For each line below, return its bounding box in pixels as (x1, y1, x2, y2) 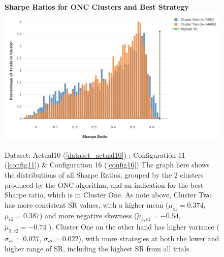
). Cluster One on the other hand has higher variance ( (48, 221, 219, 232)
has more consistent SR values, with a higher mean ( (5, 199, 169, 210)
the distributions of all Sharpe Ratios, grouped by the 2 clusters (5, 169, 204, 180)
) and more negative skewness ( (39, 210, 137, 220)
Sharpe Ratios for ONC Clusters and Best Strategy (5, 2, 189, 12)
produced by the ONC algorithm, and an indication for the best (5, 179, 204, 190)
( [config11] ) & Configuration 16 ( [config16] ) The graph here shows (5, 159, 210, 170)
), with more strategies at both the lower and (78, 233, 219, 244)
